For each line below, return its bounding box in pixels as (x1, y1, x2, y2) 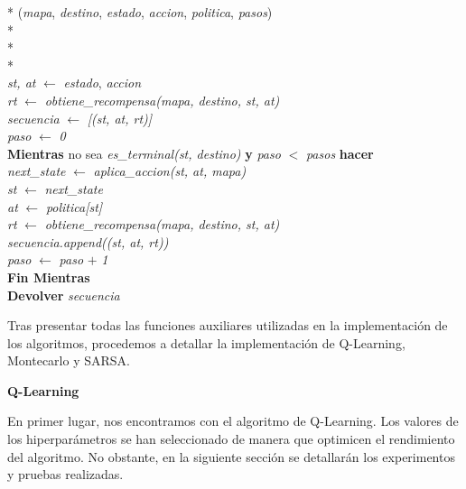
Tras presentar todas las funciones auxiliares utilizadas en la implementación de (7, 316, 448, 335)
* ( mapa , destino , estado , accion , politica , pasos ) (7, 3, 273, 21)
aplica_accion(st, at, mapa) (93, 161, 247, 180)
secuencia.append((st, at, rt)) (7, 232, 169, 251)
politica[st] (45, 197, 103, 216)
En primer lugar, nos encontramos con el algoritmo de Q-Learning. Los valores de (7, 411, 459, 430)
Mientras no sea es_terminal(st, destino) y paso (7, 143, 281, 162)
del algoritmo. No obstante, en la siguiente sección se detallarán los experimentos (7, 447, 455, 466)
